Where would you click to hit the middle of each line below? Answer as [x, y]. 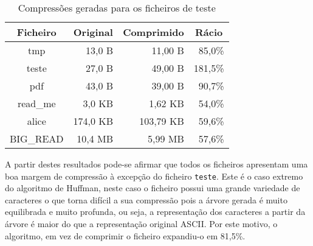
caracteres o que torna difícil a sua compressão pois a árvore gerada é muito [146, 199]
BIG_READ [37, 139]
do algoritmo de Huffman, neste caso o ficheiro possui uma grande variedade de [153, 188]
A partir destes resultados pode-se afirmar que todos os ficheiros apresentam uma [156, 164]
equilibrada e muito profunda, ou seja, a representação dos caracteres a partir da [155, 212]
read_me [36, 103]
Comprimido [153, 32]
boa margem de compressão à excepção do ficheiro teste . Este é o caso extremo [154, 176]
